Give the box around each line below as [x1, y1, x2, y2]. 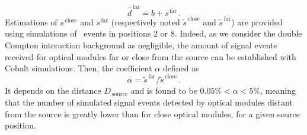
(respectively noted [111, 15, 180, 28]
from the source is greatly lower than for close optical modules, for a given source [5, 107, 300, 120]
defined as [162, 62, 199, 74]
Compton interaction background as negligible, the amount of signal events [5, 38, 277, 51]
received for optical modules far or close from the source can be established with [5, 50, 296, 62]
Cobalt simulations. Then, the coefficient [5, 62, 152, 74]
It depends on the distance [5, 84, 101, 97]
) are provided [231, 15, 283, 28]
